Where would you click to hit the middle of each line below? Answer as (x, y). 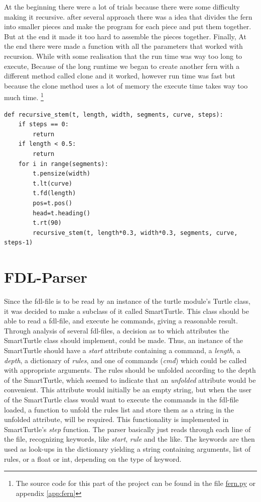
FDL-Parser (46, 277)
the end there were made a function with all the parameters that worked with (123, 46)
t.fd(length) (54, 193)
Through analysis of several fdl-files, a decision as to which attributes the (116, 330)
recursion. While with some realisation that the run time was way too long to (123, 56)
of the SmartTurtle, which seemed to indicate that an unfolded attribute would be (130, 380)
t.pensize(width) (61, 174)
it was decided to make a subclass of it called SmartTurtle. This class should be (126, 311)
